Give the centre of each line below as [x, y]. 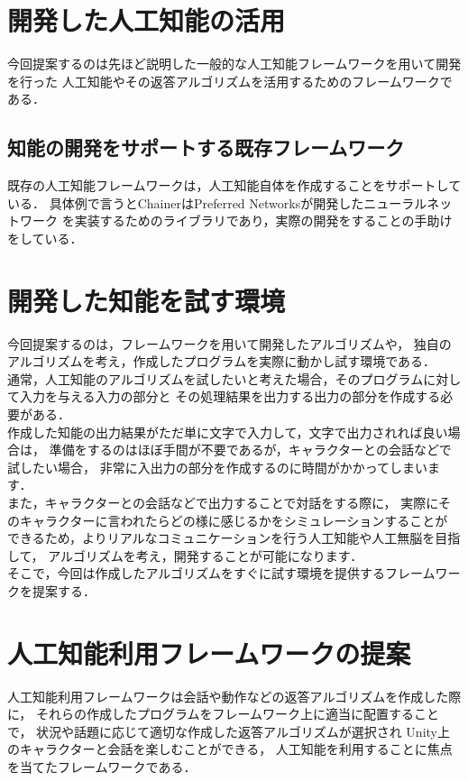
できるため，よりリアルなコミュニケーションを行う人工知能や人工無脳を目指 [234, 538]
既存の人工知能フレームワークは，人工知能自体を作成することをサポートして [234, 185]
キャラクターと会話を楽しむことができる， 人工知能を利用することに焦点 [236, 749]
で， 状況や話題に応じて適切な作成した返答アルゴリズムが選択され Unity [222, 731]
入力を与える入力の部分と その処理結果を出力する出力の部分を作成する [230, 396]
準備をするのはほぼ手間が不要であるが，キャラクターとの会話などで [250, 450]
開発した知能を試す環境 [147, 300]
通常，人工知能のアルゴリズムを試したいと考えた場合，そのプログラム [216, 378]
